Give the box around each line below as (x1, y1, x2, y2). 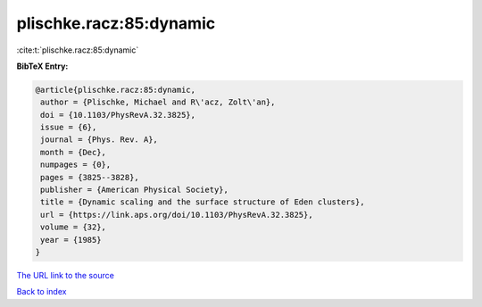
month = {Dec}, (40, 147, 107, 157)
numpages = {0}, (40, 160, 112, 170)
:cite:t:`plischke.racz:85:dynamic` (16, 45, 139, 55)
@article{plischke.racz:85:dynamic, (35, 85, 196, 95)
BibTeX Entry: (16, 61, 69, 71)
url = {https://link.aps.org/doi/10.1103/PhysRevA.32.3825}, (40, 210, 313, 220)
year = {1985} (40, 235, 102, 245)
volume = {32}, (40, 222, 107, 232)
